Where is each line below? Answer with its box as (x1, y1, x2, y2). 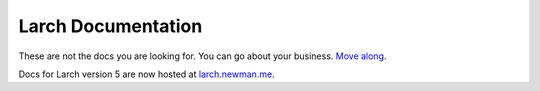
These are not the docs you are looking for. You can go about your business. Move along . (18, 50, 387, 62)
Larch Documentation (18, 15, 203, 37)
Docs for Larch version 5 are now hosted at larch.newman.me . (18, 68, 275, 80)
